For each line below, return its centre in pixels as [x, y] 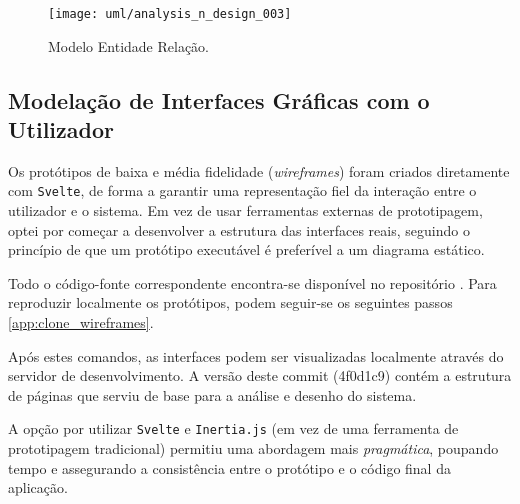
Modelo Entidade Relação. [129, 45]
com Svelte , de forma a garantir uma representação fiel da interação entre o [242, 190]
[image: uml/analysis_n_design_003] [170, 14]
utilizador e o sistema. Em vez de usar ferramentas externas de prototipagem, [245, 210]
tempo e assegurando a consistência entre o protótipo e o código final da [229, 467]
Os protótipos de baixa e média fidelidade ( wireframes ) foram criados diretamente [259, 170]
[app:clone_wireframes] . [81, 322]
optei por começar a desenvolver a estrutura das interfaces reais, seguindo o [239, 229]
